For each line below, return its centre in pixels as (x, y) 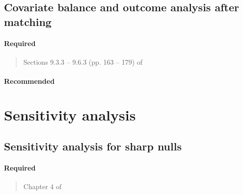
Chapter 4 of (42, 186)
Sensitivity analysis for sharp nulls (93, 146)
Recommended (29, 81)
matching (28, 21)
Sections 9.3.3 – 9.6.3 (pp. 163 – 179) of (83, 61)
